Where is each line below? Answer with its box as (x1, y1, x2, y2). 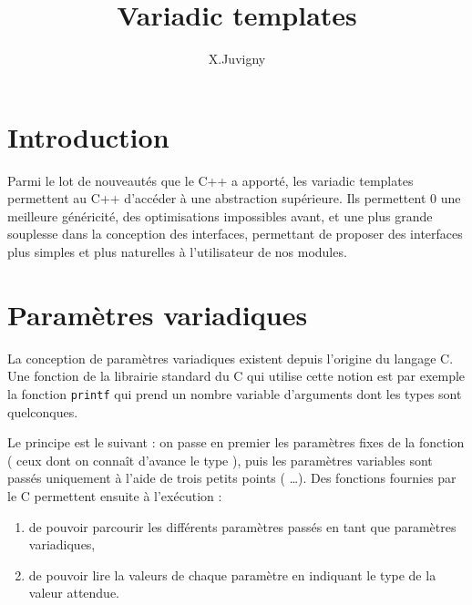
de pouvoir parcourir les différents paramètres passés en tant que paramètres (28, 517, 457, 536)
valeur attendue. (28, 583, 120, 602)
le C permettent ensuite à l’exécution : (7, 486, 222, 505)
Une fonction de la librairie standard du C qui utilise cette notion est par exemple (7, 366, 466, 385)
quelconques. (7, 402, 78, 421)
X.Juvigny (208, 49, 266, 68)
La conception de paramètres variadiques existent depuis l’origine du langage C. (7, 348, 454, 367)
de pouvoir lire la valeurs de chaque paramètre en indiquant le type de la (28, 565, 436, 584)
